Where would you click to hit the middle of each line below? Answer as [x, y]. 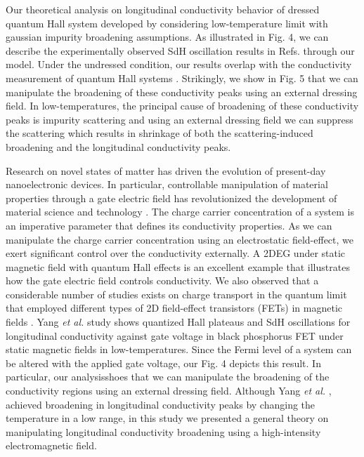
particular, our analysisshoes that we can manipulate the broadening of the [168, 377]
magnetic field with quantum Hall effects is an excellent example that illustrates [178, 266]
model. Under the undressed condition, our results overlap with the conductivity [179, 64]
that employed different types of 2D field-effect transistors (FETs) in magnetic [174, 308]
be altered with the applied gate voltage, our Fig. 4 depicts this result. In [163, 363]
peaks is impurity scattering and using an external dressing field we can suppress [180, 119]
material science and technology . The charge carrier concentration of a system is [180, 212]
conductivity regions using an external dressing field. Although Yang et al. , [169, 391]
